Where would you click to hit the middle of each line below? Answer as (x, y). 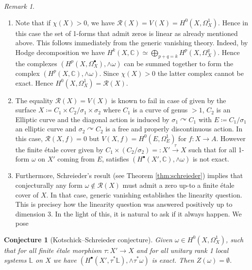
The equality (34, 100)
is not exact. (211, 159)
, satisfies (116, 159)
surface (26, 110)
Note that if (33, 22)
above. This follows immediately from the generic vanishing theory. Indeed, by (132, 43)
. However (231, 138)
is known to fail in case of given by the (168, 100)
